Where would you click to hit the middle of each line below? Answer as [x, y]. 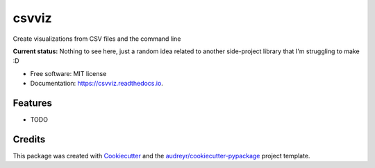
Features [32, 103]
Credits [29, 139]
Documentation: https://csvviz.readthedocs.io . [97, 84]
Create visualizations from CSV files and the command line [97, 39]
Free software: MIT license [68, 73]
